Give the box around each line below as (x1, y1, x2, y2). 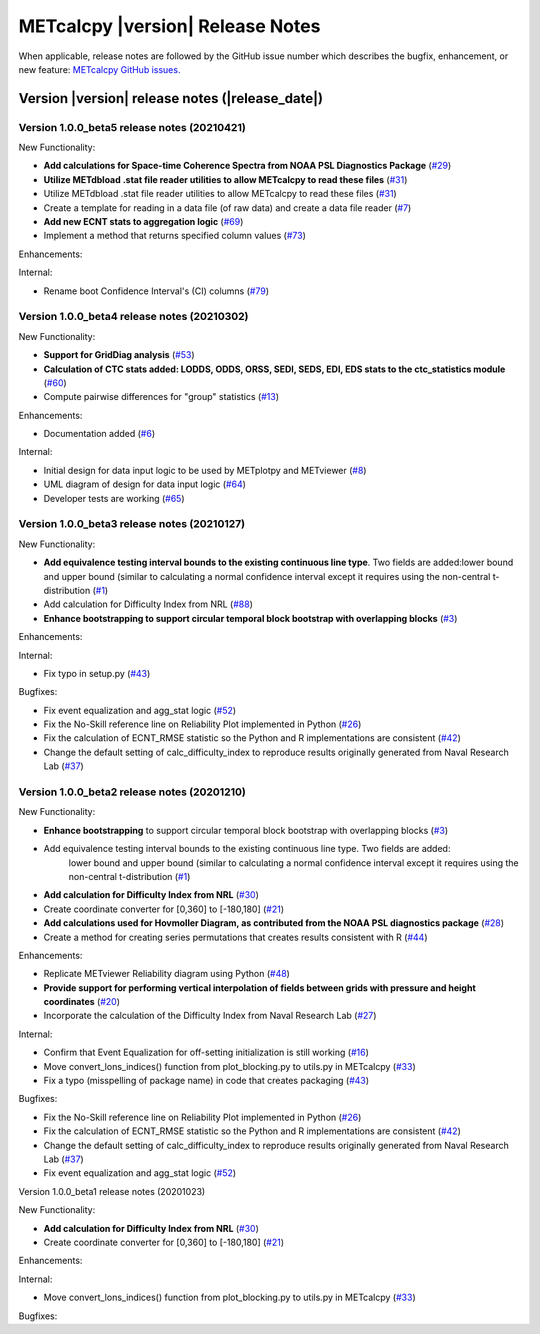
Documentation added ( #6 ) (43, 428, 156, 440)
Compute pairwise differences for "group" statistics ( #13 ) (43, 391, 280, 403)
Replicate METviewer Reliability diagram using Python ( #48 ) (43, 968, 290, 980)
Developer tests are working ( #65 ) (43, 492, 185, 504)
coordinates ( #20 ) (43, 996, 120, 1008)
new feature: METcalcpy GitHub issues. (18, 63, 181, 75)
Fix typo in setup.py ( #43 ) (43, 667, 151, 679)
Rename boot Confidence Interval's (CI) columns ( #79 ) (43, 285, 270, 297)
